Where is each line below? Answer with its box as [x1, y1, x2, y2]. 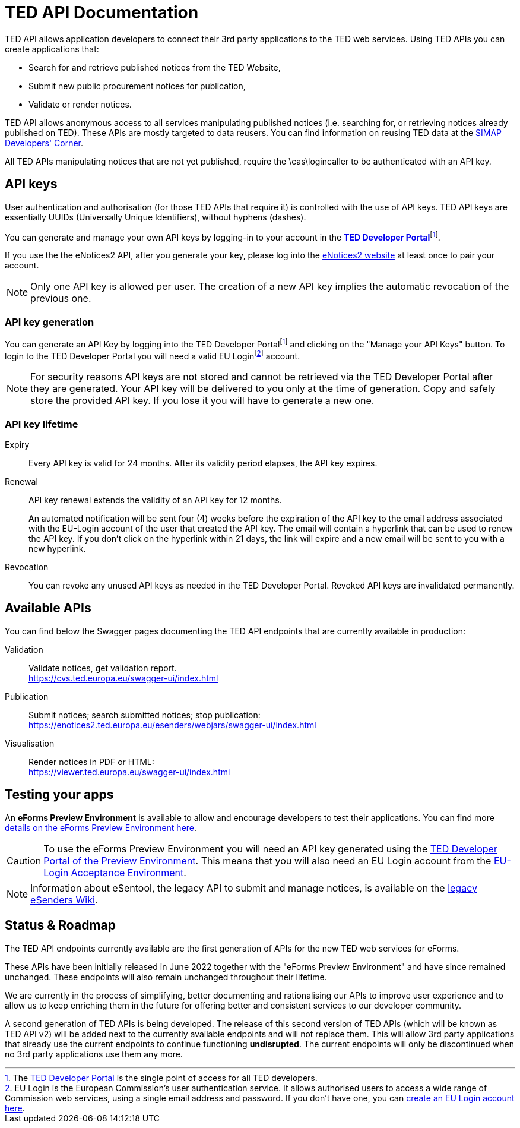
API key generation [5, 315, 94, 328]
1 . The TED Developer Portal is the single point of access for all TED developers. [5, 1072, 318, 1083]
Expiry [5, 440, 30, 450]
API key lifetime [5, 418, 78, 430]
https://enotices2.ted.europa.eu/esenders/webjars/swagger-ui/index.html [28, 719, 316, 730]
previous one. [30, 292, 91, 305]
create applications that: [5, 43, 99, 54]
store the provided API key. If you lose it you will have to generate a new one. [30, 394, 375, 407]
